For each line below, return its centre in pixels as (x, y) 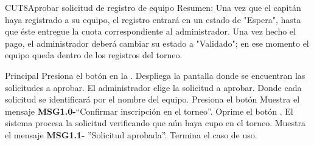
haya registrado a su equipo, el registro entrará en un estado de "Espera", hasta (153, 19)
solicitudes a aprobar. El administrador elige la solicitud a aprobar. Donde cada (153, 87)
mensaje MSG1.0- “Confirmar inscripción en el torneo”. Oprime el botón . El (149, 111)
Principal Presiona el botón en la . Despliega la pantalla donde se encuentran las (155, 75)
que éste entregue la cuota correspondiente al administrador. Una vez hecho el (150, 31)
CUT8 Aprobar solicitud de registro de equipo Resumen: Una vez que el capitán (153, 7)
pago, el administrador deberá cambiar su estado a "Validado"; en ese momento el (157, 43)
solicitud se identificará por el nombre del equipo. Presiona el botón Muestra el (152, 99)
